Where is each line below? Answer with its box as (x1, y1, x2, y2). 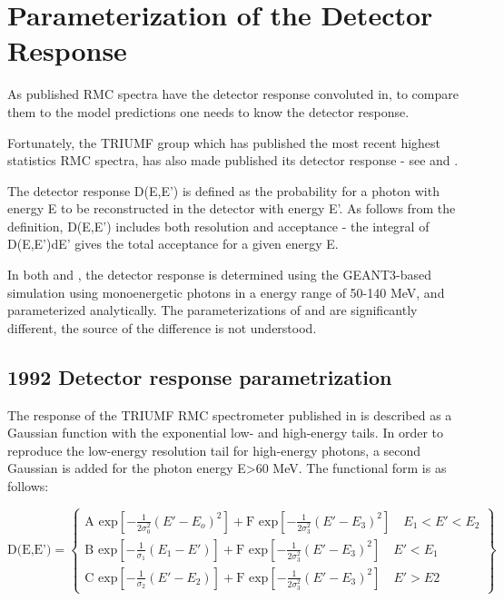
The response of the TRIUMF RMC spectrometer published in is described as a (7, 405, 452, 424)
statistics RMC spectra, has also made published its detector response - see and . (7, 151, 459, 170)
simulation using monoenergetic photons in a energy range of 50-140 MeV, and (7, 282, 445, 301)
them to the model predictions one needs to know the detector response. (7, 102, 410, 121)
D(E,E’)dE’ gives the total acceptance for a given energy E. (7, 234, 339, 253)
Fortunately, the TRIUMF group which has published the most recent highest (7, 133, 441, 152)
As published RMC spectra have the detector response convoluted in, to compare (7, 84, 459, 103)
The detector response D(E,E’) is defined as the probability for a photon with (7, 181, 440, 200)
